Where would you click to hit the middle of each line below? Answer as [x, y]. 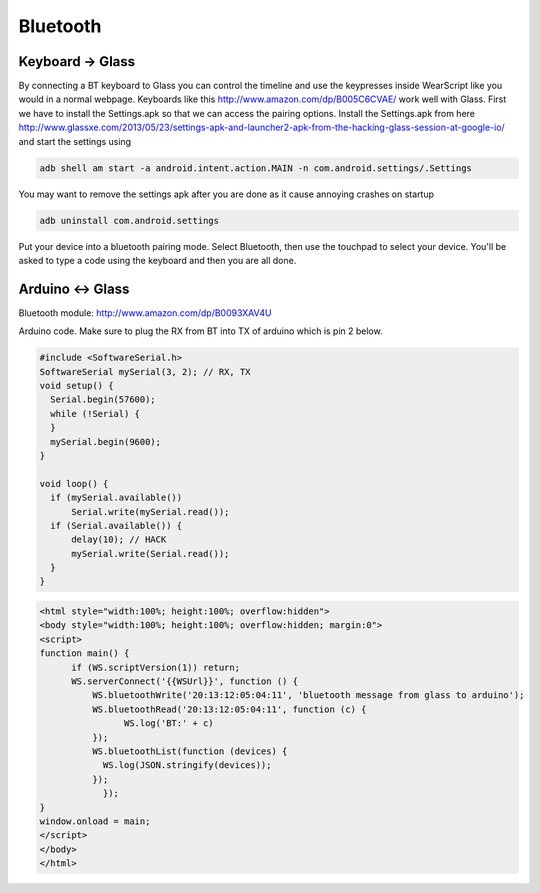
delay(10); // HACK [119, 539]
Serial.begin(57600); [103, 399]
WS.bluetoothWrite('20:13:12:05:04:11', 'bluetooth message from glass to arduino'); [308, 695]
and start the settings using [75, 141]
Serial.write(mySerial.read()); [150, 511]
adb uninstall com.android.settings [129, 220]
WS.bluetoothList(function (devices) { [189, 751]
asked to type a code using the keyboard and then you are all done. [157, 260]
